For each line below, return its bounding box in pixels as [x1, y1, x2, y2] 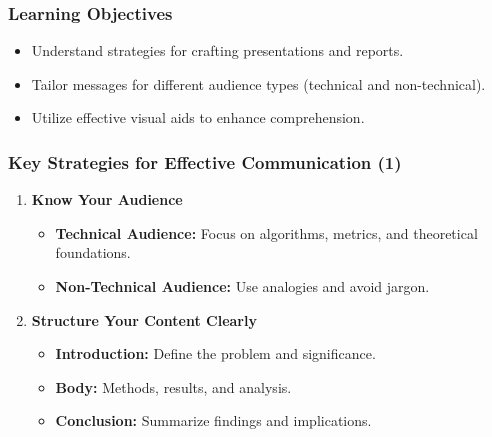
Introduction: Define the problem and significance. [55, 343, 376, 364]
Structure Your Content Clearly [31, 309, 257, 330]
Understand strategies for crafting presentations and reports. [31, 40, 404, 61]
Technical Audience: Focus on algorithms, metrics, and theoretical [55, 222, 478, 243]
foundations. [55, 242, 131, 263]
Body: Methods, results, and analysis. [55, 376, 292, 397]
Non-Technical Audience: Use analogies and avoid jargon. [55, 276, 430, 296]
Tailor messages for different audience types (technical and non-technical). [31, 73, 486, 94]
